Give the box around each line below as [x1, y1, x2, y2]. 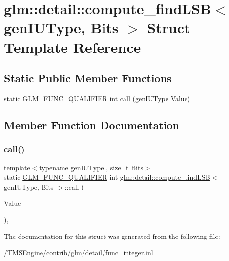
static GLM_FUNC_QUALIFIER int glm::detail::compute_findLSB [4, 172, 210, 182]
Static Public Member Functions [4, 71, 172, 86]
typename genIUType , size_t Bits [39, 162, 143, 172]
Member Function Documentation [4, 117, 180, 132]
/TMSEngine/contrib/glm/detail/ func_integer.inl [4, 247, 153, 258]
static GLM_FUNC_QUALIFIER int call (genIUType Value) [4, 93, 190, 103]
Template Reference [4, 37, 141, 57]
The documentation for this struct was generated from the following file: [4, 231, 220, 241]
